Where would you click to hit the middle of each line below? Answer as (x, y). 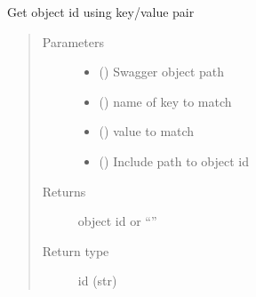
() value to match (147, 131)
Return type (76, 250)
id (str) (97, 281)
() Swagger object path (162, 72)
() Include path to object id (174, 161)
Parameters (73, 41)
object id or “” (117, 221)
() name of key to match (165, 101)
